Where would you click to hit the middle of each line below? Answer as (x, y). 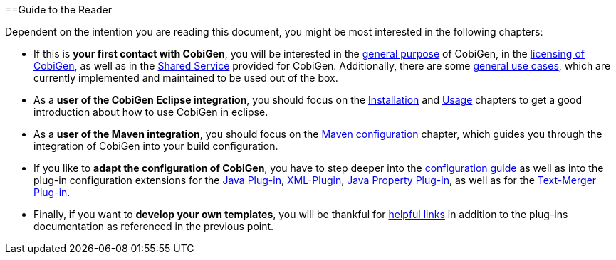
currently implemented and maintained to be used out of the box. (186, 78)
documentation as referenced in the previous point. (154, 226)
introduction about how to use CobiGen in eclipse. (151, 112)
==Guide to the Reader (59, 10)
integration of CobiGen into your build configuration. (156, 146)
